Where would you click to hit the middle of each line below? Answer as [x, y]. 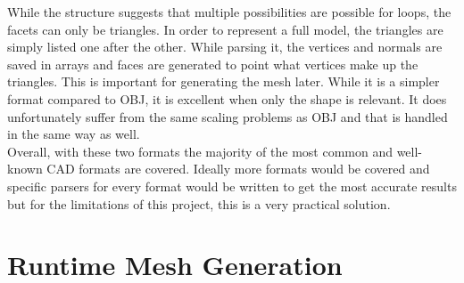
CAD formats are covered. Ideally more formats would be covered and [238, 169]
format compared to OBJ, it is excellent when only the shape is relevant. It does [227, 98]
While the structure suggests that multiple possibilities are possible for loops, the [229, 12]
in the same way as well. [74, 134]
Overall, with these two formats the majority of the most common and [200, 151]
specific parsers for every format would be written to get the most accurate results [232, 186]
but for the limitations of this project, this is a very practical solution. [199, 203]
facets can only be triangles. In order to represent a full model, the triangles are [225, 29]
